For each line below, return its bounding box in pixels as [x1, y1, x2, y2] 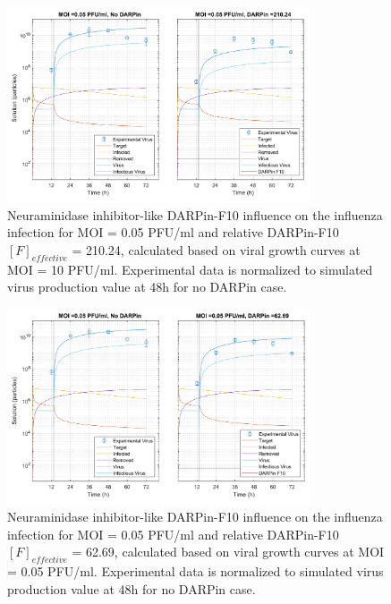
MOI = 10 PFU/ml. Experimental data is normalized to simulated [7, 259, 373, 278]
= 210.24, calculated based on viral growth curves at [72, 241, 361, 259]
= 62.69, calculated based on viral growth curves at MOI [72, 542, 385, 561]
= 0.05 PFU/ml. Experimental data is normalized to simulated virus [7, 561, 384, 580]
